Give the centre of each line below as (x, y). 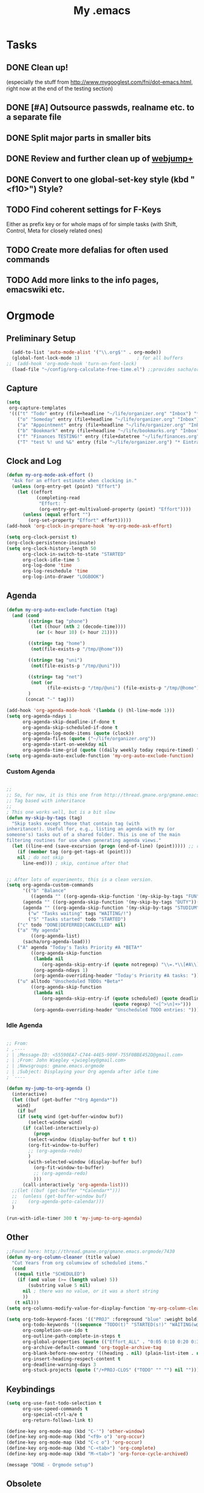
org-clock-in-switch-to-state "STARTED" (74, 554)
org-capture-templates (38, 408)
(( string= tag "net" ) (56, 677)
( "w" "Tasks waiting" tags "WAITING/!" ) (80, 913)
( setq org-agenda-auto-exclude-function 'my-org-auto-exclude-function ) (100, 756)
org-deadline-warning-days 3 (59, 1364)
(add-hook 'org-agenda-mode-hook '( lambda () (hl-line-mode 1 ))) (90, 711)
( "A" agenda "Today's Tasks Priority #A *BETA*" (80, 948)
